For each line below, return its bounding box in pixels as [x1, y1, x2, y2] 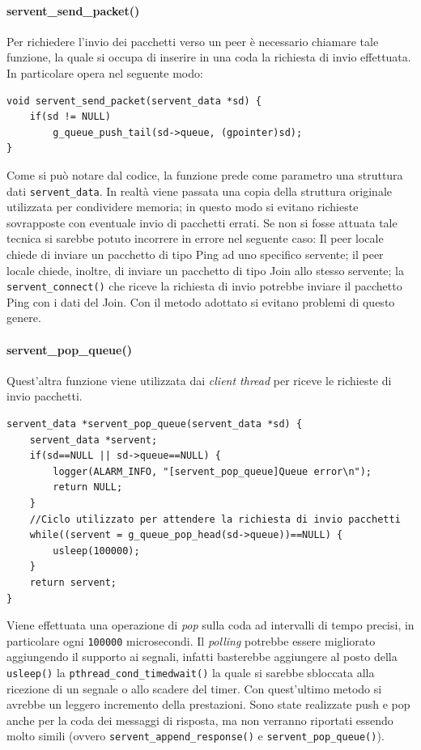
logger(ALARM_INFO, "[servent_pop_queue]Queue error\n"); [53, 465, 372, 477]
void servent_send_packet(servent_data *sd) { [6, 95, 262, 107]
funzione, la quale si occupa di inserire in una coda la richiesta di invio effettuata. [6, 49, 411, 66]
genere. [6, 309, 41, 326]
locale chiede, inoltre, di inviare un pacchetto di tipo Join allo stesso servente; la [6, 261, 404, 278]
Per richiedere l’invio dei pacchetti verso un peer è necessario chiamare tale [6, 32, 379, 49]
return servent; [29, 576, 117, 588]
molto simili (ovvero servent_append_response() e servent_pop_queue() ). [6, 727, 385, 744]
